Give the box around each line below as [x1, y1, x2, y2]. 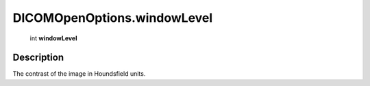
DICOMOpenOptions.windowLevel [12, 10, 213, 25]
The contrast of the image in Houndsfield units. [12, 70, 146, 78]
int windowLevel [29, 34, 77, 42]
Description [12, 52, 64, 63]
